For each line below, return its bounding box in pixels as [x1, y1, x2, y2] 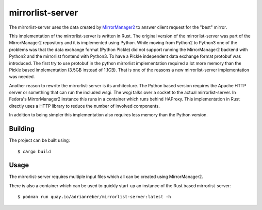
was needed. [9, 74, 35, 80]
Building [9, 125, 35, 133]
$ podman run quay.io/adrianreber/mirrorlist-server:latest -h [17, 194, 171, 200]
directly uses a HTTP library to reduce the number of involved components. [9, 103, 160, 109]
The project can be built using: [9, 137, 70, 143]
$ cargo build [17, 148, 51, 154]
